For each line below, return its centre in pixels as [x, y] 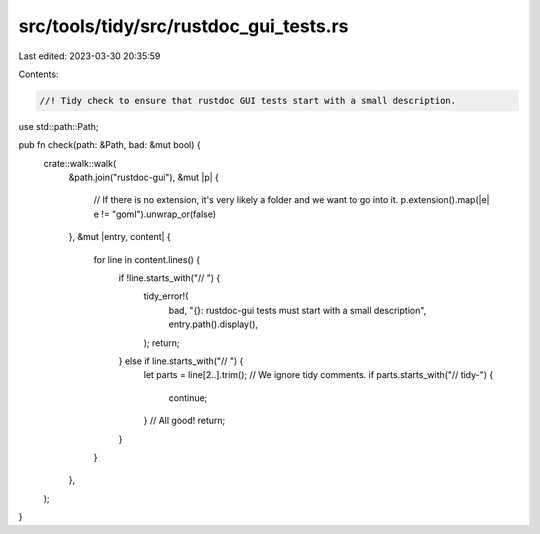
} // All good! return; [184, 421]
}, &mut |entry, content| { [120, 237]
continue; [188, 397]
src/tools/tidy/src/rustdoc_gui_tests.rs [183, 26]
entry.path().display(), [213, 324]
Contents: [38, 74]
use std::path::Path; [58, 126]
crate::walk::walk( [80, 163]
